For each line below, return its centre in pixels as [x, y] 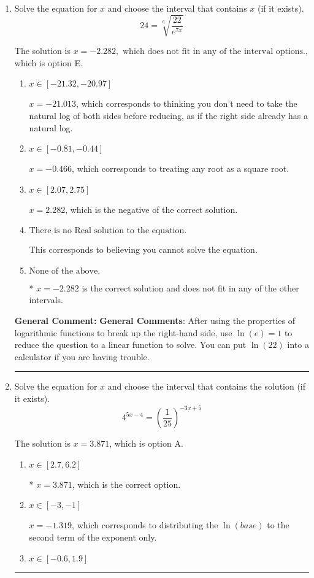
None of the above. [65, 271]
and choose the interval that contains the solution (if [207, 386]
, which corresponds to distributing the [145, 525]
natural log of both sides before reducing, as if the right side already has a [169, 115]
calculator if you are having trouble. [82, 356]
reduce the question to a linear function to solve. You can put [130, 345]
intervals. [46, 300]
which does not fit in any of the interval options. [214, 52]
